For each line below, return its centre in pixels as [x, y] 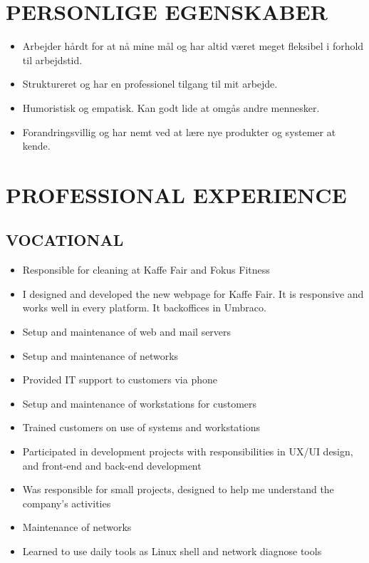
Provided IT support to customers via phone [120, 379]
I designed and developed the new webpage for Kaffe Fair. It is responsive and [193, 293]
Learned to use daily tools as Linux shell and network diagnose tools [172, 551]
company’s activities [67, 503]
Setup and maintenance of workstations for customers [140, 403]
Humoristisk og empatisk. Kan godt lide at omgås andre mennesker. [171, 107]
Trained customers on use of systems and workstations [141, 427]
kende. [36, 146]
